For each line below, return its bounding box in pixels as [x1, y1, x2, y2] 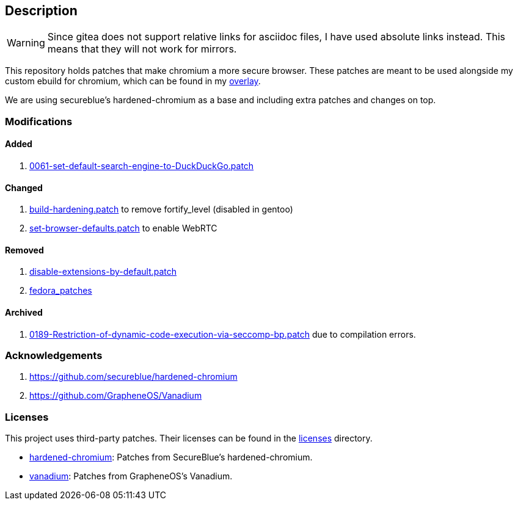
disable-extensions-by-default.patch [29, 266, 177, 277]
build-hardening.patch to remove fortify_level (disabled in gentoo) [29, 204, 293, 215]
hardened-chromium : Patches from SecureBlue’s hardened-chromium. [29, 452, 313, 463]
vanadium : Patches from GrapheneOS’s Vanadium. [29, 471, 233, 482]
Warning [7, 37, 45, 49]
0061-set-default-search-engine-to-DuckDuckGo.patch [29, 161, 254, 172]
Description [5, 3, 78, 18]
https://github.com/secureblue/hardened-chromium [29, 371, 238, 382]
